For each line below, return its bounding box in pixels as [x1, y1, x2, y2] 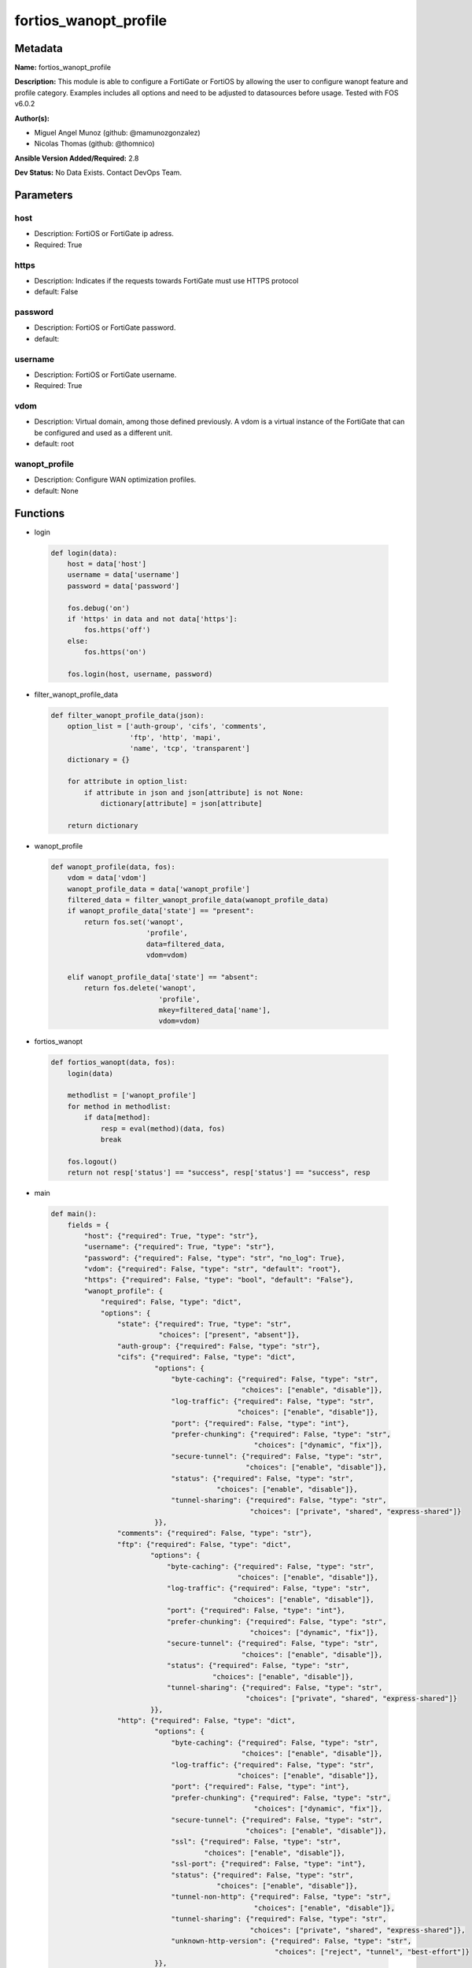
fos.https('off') [83, 626, 151, 634]
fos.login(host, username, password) [67, 669, 213, 679]
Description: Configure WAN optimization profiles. [34, 475, 197, 484]
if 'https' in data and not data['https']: [67, 615, 238, 623]
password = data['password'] [67, 581, 180, 590]
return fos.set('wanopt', [83, 917, 184, 927]
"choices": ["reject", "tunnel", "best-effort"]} [274, 1948, 470, 1956]
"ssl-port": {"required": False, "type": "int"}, [171, 1859, 367, 1869]
